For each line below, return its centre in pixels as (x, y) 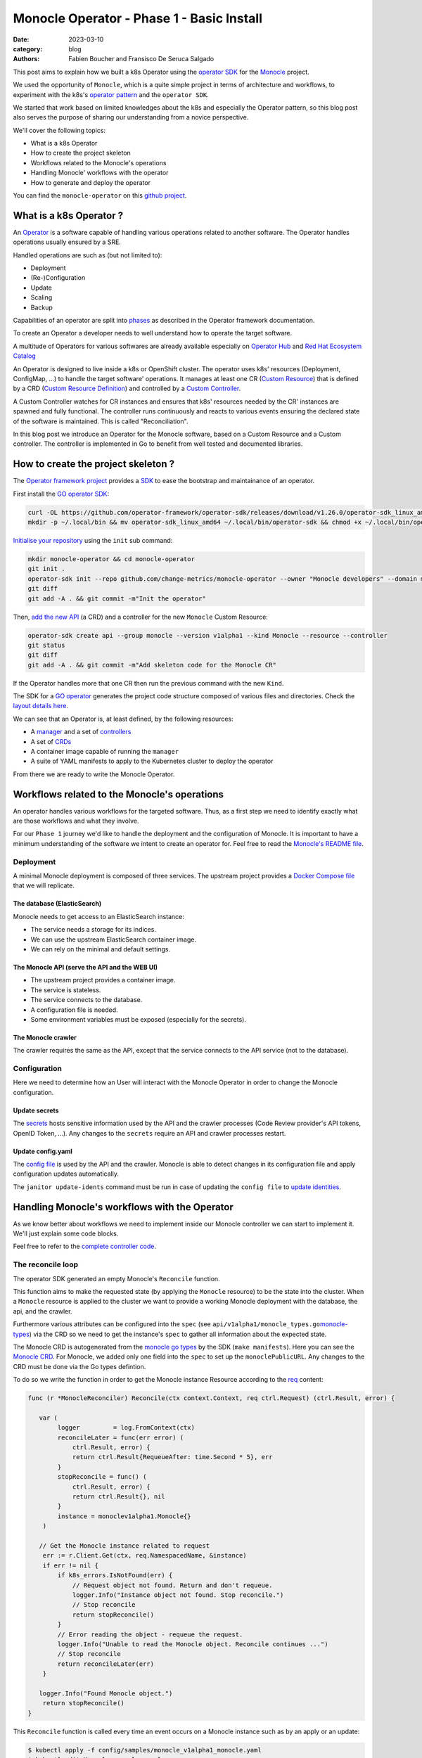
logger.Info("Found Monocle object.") (106, 1693)
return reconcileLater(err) (106, 1664)
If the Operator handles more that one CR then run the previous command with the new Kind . (148, 683)
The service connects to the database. (87, 1000)
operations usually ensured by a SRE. (67, 242)
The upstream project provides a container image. (103, 980)
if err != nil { (70, 1565)
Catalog (24, 356)
